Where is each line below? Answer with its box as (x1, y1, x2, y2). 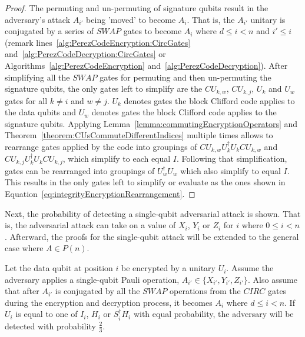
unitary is (250, 13, 286, 25)
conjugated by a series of (5, 25, 94, 37)
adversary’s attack (5, 13, 71, 25)
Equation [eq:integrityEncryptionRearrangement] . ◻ (5, 188, 195, 200)
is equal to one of (15, 308, 78, 320)
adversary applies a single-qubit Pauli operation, (5, 273, 180, 285)
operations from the (170, 285, 241, 297)
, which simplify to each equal (62, 152, 171, 165)
